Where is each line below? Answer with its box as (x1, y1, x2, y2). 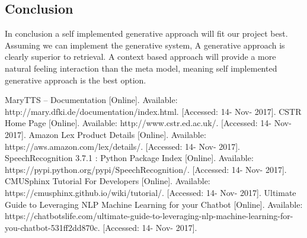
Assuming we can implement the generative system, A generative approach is (5, 38, 285, 51)
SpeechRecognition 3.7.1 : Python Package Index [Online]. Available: (5, 152, 254, 164)
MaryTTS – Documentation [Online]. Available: (5, 94, 178, 106)
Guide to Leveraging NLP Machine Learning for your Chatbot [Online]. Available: (5, 198, 303, 210)
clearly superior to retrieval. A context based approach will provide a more (5, 50, 276, 63)
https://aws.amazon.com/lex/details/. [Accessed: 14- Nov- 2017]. (5, 140, 240, 152)
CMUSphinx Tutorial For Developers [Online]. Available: (5, 175, 210, 187)
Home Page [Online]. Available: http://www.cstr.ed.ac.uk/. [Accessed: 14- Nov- (5, 117, 292, 129)
